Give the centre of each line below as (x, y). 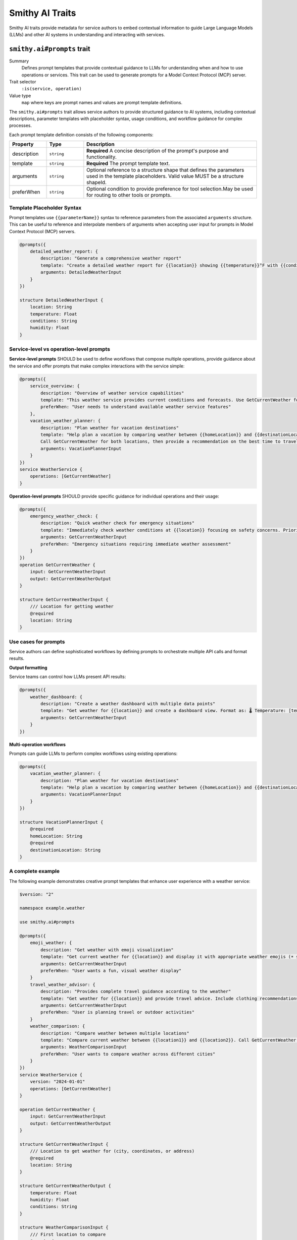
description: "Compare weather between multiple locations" (115, 1033)
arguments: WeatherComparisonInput (84, 1047)
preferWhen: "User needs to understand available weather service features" (136, 407)
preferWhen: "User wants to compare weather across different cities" (128, 1054)
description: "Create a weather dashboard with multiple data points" (128, 704)
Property (23, 144)
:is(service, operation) (51, 89)
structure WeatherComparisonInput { (64, 1227)
